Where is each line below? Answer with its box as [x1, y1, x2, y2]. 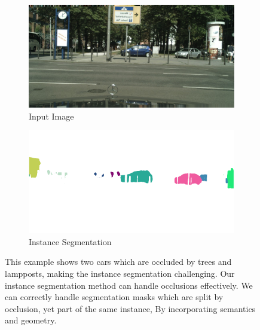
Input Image [29, 109, 74, 122]
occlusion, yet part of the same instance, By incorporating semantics [5, 302, 256, 314]
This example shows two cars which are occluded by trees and [5, 255, 232, 268]
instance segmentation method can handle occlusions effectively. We [5, 279, 253, 291]
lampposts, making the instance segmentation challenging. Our [5, 267, 235, 279]
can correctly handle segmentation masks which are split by [5, 291, 224, 303]
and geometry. [5, 314, 57, 326]
